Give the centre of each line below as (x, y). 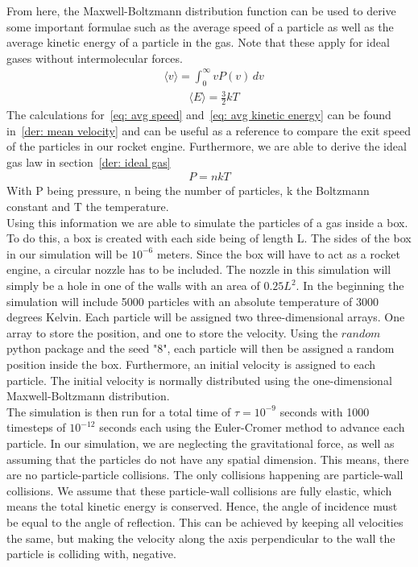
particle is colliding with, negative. (91, 554)
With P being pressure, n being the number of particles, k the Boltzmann (188, 190)
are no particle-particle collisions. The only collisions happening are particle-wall (205, 475)
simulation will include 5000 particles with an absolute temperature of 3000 (192, 301)
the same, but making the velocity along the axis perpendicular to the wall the (201, 538)
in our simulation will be (67, 253)
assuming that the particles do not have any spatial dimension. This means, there (208, 459)
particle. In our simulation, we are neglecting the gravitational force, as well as (201, 443)
